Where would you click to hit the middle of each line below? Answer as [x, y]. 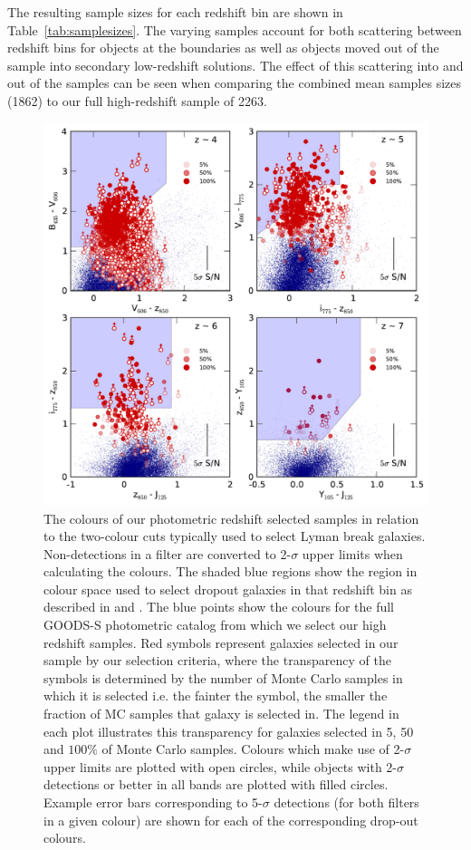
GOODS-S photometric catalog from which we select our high [215, 625]
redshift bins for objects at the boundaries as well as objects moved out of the [223, 48]
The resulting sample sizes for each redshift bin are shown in [175, 12]
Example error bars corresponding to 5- [153, 802]
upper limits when [352, 553]
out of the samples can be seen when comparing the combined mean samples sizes [234, 83]
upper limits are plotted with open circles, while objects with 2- [221, 766]
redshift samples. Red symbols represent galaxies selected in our [221, 642]
